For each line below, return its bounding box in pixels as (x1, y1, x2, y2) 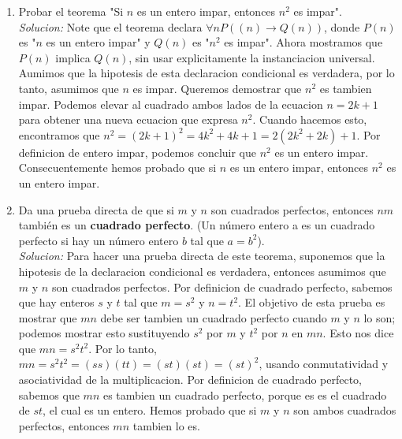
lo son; (363, 309, 396, 326)
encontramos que (18, 126, 100, 143)
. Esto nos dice (322, 325, 394, 341)
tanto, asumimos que (18, 80, 119, 96)
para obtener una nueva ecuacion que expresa (18, 111, 238, 128)
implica (55, 49, 91, 65)
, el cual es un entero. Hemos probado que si (43, 402, 257, 419)
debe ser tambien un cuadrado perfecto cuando (100, 309, 327, 326)
